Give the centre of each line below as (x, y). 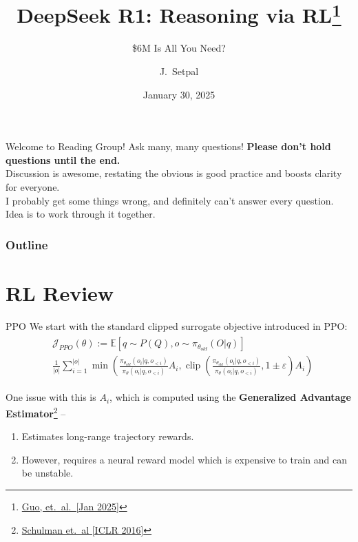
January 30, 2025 (179, 94)
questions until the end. (63, 159)
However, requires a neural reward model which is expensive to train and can (185, 459)
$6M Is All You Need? (179, 48)
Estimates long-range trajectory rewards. (108, 436)
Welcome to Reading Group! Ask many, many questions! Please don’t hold (168, 146)
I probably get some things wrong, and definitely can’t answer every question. (170, 200)
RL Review (60, 292)
